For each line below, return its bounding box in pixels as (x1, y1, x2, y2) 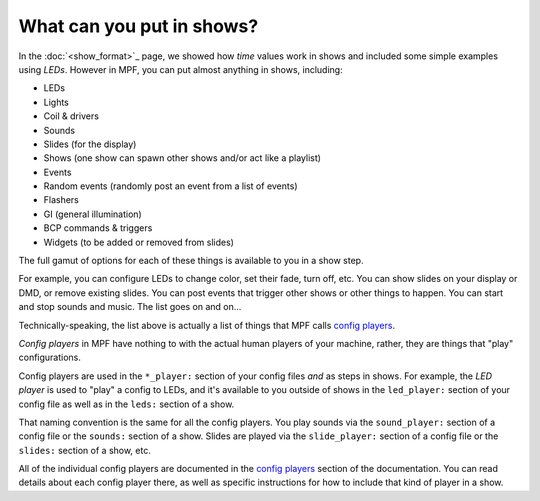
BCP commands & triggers (43, 222, 153, 234)
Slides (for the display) (43, 138, 137, 150)
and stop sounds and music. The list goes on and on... (18, 301, 242, 313)
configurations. (18, 351, 82, 364)
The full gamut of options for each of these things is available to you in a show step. (18, 255, 364, 267)
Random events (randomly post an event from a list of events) (43, 180, 298, 192)
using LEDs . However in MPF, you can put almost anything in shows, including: (18, 63, 344, 75)
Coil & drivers (43, 110, 100, 122)
